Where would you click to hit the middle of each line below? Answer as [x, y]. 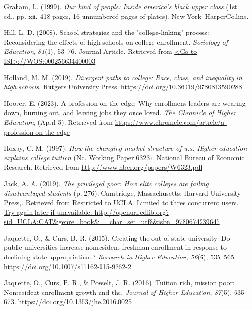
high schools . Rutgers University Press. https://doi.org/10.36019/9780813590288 [123, 87]
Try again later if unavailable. [48, 212]
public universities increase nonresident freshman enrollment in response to [115, 247]
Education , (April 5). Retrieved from [58, 122]
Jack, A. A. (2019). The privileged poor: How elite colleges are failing [106, 183]
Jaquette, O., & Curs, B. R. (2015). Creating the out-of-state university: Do [117, 237]
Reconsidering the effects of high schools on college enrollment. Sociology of [116, 42]
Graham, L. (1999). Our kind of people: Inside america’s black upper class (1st [121, 6]
